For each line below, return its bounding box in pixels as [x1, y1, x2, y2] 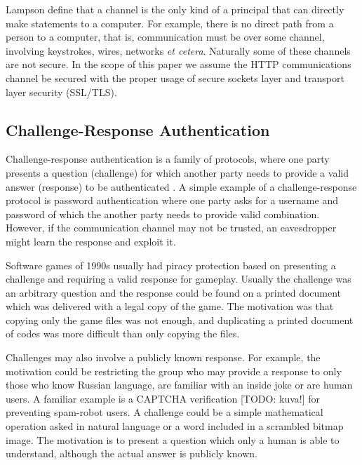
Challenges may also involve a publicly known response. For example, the [6, 350, 321, 365]
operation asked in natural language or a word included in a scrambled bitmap [6, 419, 344, 433]
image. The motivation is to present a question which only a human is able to [6, 432, 340, 447]
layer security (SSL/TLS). [6, 84, 117, 99]
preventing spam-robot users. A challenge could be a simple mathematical [6, 405, 323, 419]
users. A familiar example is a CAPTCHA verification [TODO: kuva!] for [6, 391, 320, 405]
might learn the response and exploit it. [6, 234, 176, 248]
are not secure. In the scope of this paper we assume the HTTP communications [6, 57, 351, 72]
